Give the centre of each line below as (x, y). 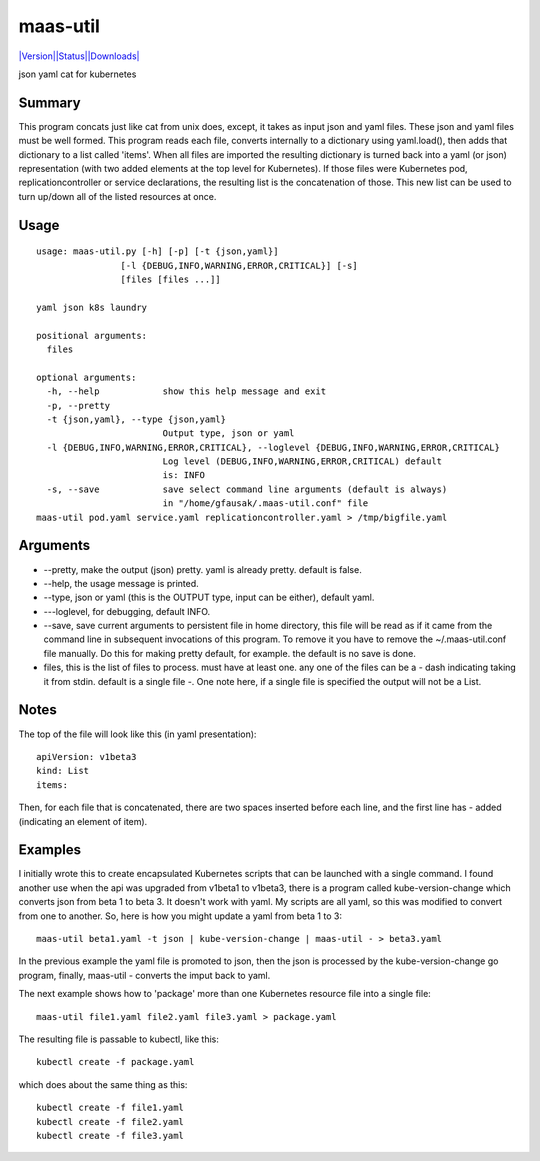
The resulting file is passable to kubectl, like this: (119, 1039)
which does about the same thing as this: (103, 1084)
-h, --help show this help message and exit (186, 391)
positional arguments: (92, 335)
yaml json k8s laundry (92, 307)
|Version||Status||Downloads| (79, 56)
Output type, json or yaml (228, 433)
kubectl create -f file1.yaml (110, 1108)
